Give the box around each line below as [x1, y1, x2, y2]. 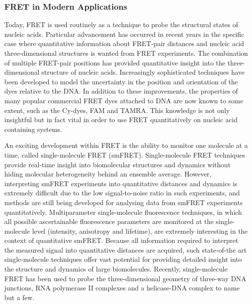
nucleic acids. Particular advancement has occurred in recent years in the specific [4, 29, 244, 39]
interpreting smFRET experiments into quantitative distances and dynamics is [4, 178, 237, 188]
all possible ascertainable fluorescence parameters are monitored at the [4, 216, 214, 226]
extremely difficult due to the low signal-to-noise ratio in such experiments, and [4, 188, 240, 198]
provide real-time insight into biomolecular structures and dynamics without [4, 159, 231, 169]
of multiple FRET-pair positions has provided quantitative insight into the [4, 57, 225, 67]
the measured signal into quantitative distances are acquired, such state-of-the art [4, 244, 247, 255]
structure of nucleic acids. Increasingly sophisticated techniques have [42, 67, 245, 77]
